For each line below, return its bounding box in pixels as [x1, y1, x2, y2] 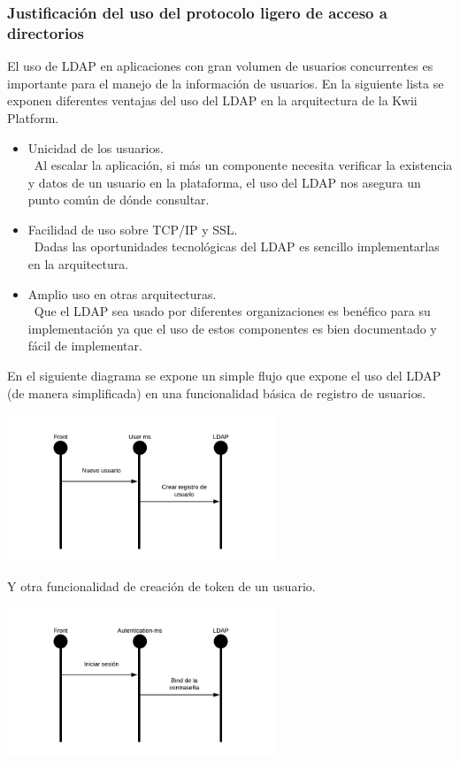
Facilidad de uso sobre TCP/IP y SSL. [27, 219, 238, 238]
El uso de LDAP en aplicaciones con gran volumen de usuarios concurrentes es [7, 57, 433, 75]
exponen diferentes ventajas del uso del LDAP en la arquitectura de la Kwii [7, 91, 418, 110]
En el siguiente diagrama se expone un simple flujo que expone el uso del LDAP [7, 366, 441, 385]
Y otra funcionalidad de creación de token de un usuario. [7, 577, 316, 596]
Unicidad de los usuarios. [27, 138, 164, 157]
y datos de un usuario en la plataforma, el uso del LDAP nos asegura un [27, 173, 421, 191]
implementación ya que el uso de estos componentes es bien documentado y [27, 319, 437, 337]
